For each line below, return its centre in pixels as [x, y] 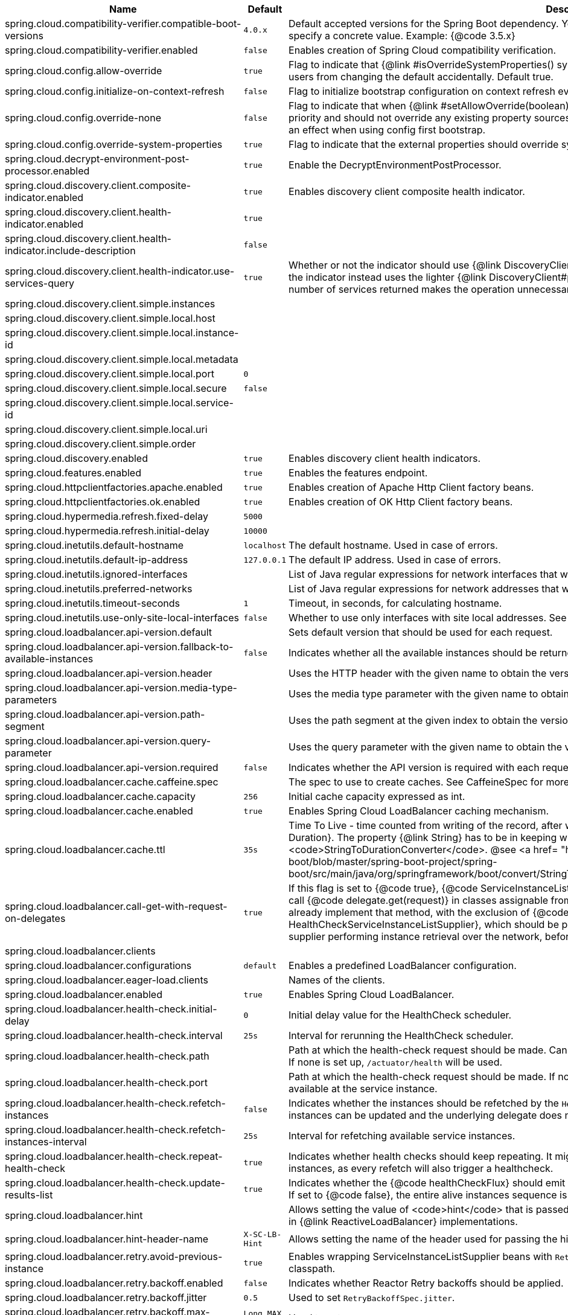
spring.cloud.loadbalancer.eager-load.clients [107, 980]
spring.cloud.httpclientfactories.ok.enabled [103, 502]
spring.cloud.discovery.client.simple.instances [110, 304]
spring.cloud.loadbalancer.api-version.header [109, 673]
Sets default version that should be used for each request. [421, 632]
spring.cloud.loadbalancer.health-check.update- [115, 1183]
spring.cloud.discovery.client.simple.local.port [110, 374]
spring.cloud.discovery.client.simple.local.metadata [122, 359]
